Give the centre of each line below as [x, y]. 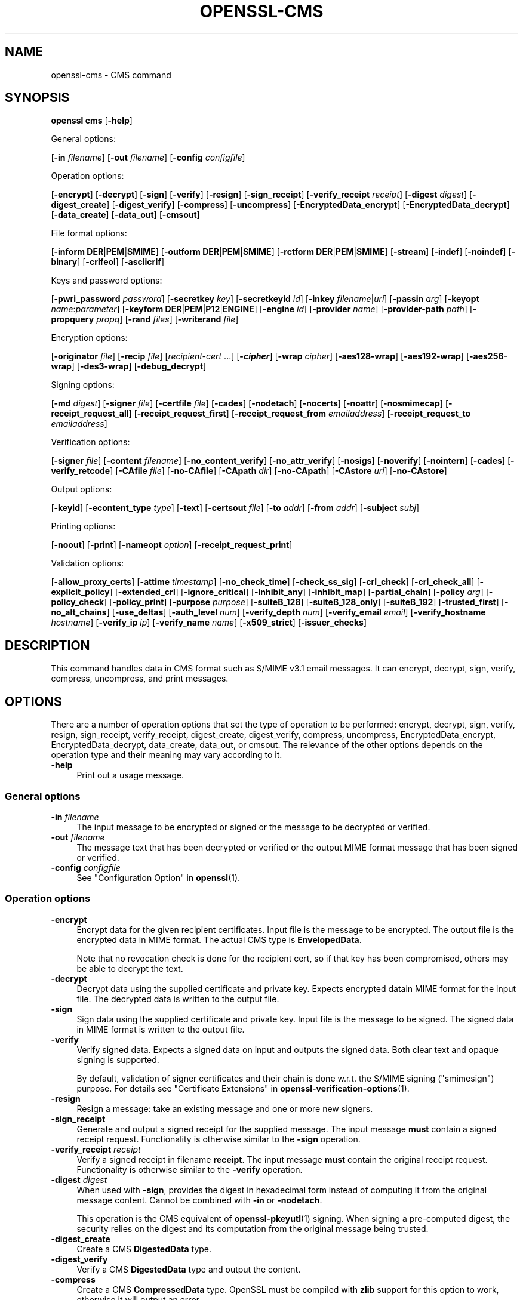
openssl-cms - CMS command [111, 75]
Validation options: [87, 563]
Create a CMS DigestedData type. [144, 1249]
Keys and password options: [107, 281]
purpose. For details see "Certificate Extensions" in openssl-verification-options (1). [243, 1088]
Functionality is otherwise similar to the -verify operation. [190, 1169]
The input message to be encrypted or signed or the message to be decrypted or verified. [253, 827]
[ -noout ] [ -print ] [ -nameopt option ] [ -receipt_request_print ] [172, 545]
